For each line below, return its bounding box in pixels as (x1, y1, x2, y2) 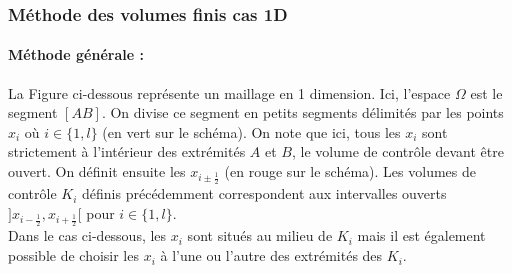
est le (470, 82, 503, 103)
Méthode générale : (8, 44, 144, 65)
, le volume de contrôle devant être (292, 141, 504, 162)
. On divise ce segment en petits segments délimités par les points (101, 102, 504, 123)
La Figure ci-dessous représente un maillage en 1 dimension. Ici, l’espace (8, 82, 451, 103)
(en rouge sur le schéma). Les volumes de (224, 161, 476, 182)
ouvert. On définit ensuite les (8, 161, 186, 182)
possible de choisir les (8, 245, 139, 266)
